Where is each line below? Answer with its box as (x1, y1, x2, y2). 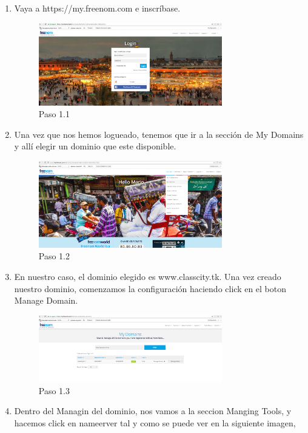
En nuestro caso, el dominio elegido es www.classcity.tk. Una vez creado (14, 270, 281, 283)
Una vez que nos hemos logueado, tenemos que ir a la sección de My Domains (14, 128, 304, 140)
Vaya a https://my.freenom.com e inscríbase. (14, 2, 181, 14)
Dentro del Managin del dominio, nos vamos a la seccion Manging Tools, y (14, 404, 292, 417)
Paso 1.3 (38, 384, 70, 397)
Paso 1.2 (38, 250, 70, 262)
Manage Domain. (14, 294, 78, 307)
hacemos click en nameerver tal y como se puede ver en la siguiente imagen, (14, 417, 296, 429)
